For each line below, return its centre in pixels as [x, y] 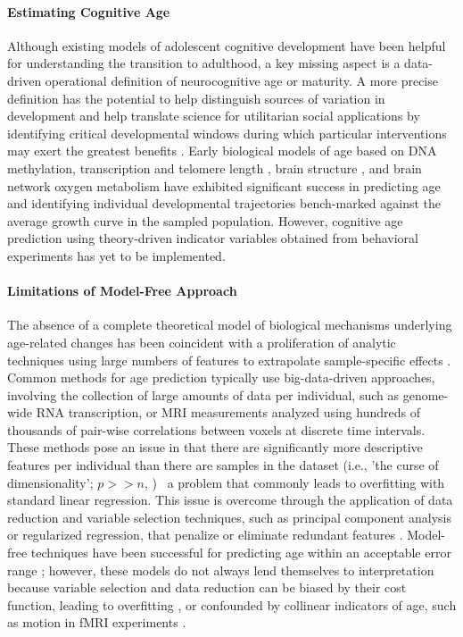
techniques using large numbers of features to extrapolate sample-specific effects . [229, 360]
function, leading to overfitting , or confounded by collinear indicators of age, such [232, 604]
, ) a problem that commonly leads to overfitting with [294, 482]
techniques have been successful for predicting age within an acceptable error [241, 553]
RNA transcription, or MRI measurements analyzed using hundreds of [228, 412]
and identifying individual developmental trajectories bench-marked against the [224, 203]
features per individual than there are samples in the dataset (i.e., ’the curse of [223, 465]
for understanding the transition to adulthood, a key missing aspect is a [204, 63]
